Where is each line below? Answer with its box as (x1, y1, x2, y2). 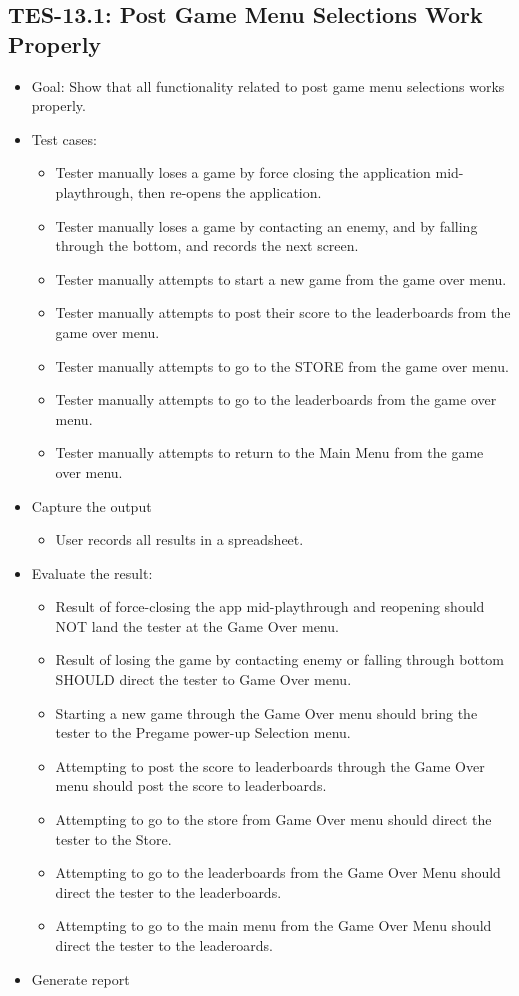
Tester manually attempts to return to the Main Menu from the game (55, 442, 484, 463)
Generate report (31, 968, 130, 989)
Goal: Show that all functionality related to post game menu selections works (31, 75, 505, 96)
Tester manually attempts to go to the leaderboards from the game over (55, 389, 497, 410)
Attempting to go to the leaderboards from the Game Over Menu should (55, 862, 501, 883)
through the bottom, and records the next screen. (55, 235, 359, 256)
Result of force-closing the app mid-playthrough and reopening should (55, 596, 485, 617)
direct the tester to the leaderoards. (55, 935, 273, 955)
